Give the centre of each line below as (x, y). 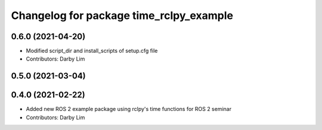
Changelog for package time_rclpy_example (122, 15)
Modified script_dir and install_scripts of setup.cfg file (92, 51)
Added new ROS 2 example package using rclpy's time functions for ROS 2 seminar (129, 109)
